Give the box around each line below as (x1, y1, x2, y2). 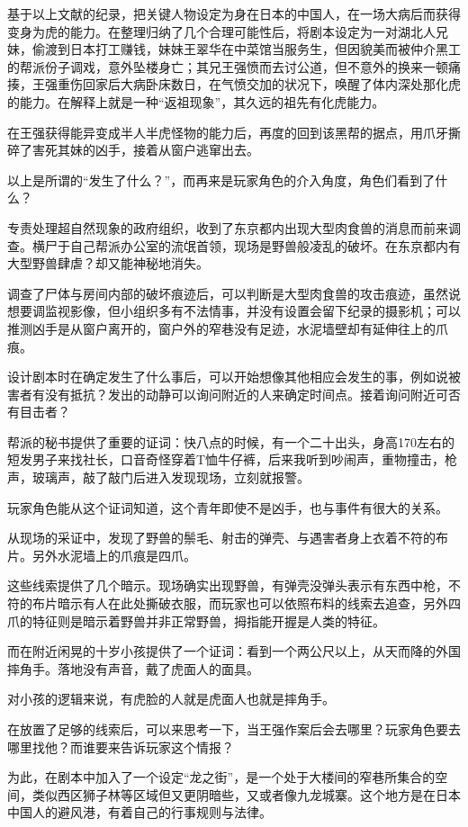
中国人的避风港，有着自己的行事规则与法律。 (7, 803, 272, 822)
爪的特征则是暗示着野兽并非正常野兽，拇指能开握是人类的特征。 (7, 611, 385, 630)
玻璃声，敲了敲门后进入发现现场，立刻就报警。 (31, 468, 310, 487)
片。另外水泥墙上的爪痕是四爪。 (7, 545, 196, 564)
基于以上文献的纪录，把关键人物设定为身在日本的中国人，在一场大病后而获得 (7, 4, 461, 22)
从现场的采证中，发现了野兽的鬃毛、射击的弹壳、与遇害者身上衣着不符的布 (7, 528, 448, 547)
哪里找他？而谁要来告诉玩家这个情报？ (7, 737, 234, 756)
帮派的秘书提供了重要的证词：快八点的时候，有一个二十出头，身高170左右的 (7, 432, 454, 451)
